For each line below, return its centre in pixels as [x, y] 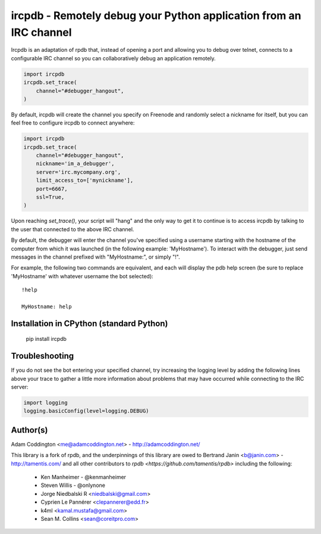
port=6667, [52, 189]
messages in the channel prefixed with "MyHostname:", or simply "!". [96, 257]
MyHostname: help [47, 306]
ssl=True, [50, 197]
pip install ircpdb [46, 339]
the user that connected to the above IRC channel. [73, 229]
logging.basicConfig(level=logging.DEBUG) [86, 411]
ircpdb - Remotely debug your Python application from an [156, 15]
